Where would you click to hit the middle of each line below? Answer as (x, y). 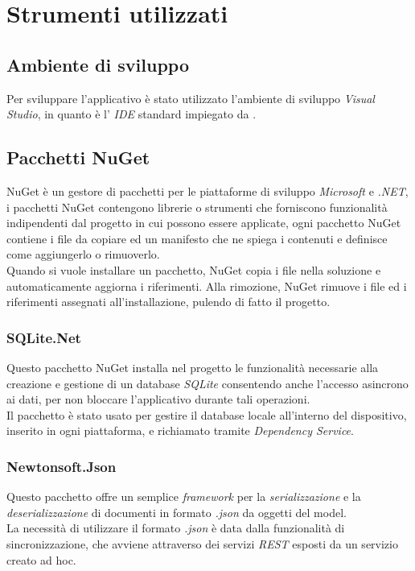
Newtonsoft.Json (62, 466)
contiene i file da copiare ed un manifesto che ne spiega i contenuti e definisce (197, 238)
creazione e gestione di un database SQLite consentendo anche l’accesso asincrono (207, 383)
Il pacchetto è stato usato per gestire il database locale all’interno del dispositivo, (207, 414)
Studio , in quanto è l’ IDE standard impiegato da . (131, 114)
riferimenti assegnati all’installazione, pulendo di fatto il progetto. (168, 302)
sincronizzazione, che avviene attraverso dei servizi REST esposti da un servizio (202, 543)
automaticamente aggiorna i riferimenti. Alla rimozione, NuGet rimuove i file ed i (207, 285)
